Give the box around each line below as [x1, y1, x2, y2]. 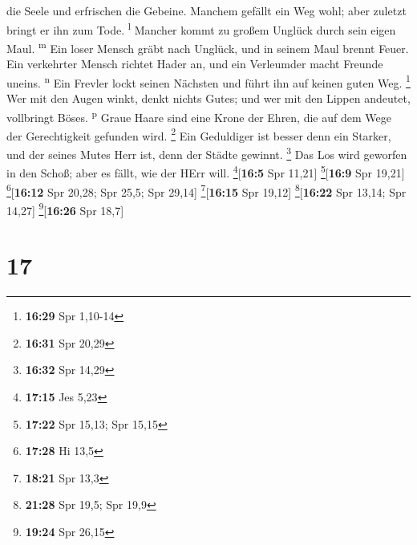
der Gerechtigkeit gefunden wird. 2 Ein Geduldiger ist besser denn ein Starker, [6, 124, 391, 144]
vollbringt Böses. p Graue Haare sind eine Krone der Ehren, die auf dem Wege [6, 106, 391, 125]
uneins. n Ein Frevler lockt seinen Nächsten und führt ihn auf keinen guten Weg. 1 [6, 71, 411, 91]
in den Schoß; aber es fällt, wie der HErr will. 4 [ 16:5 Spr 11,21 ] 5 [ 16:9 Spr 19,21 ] [6, 162, 405, 181]
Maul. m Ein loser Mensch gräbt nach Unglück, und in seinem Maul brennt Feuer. [6, 37, 409, 56]
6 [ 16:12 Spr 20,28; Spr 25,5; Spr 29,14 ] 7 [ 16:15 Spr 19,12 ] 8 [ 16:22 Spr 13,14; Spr [6, 181, 407, 200]
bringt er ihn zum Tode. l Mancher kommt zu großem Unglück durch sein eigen [6, 18, 396, 38]
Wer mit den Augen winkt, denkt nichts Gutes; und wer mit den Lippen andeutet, [6, 89, 411, 106]
